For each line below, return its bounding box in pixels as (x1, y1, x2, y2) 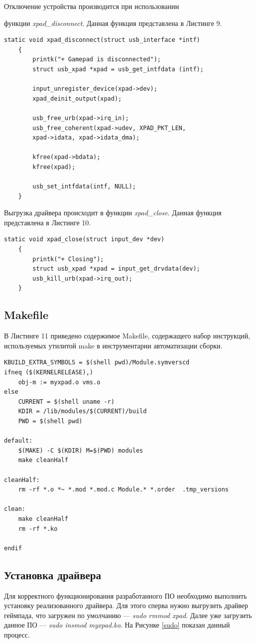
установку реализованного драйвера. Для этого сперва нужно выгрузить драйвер (4, 600, 249, 611)
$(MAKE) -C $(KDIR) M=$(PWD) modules (18, 447, 143, 454)
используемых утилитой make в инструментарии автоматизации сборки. (4, 340, 223, 350)
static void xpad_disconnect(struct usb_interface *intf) (4, 36, 200, 44)
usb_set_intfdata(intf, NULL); (32, 183, 136, 190)
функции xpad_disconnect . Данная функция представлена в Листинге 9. (4, 17, 222, 28)
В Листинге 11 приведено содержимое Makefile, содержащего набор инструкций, (4, 330, 251, 341)
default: (4, 437, 33, 445)
